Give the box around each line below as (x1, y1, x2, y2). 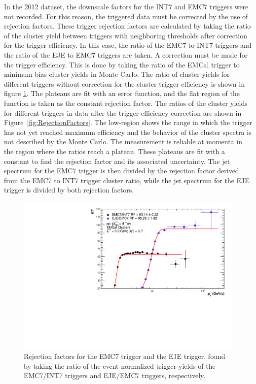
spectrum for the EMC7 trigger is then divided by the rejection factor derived (4, 165, 239, 176)
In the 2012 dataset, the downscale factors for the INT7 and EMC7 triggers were (4, 1, 249, 11)
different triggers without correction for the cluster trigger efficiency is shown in (4, 78, 245, 89)
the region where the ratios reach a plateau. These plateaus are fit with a (4, 146, 225, 156)
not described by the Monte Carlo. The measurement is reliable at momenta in (4, 136, 242, 147)
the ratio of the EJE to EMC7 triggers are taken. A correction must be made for (4, 49, 248, 60)
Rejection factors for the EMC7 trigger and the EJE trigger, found (24, 351, 225, 361)
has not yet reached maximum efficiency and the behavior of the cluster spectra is (4, 127, 252, 137)
